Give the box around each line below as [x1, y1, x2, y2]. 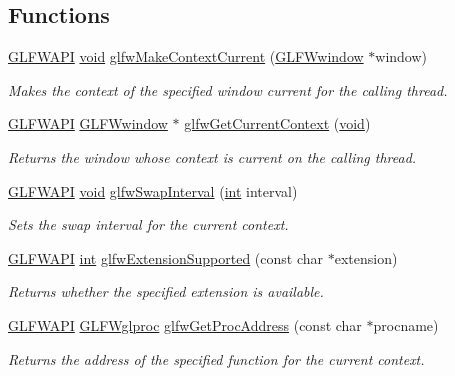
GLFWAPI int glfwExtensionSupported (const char [8, 247, 324, 268]
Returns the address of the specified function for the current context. [8, 348, 425, 369]
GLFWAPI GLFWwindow [8, 113, 168, 134]
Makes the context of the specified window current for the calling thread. [8, 79, 448, 100]
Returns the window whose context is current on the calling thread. [8, 146, 417, 167]
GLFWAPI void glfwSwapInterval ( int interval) [8, 180, 298, 201]
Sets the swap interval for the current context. [8, 214, 289, 235]
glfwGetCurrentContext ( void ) [184, 113, 371, 134]
